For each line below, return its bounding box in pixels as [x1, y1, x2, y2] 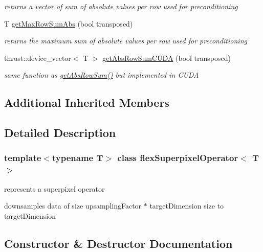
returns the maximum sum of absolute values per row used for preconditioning [4, 35, 247, 46]
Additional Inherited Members [4, 95, 169, 110]
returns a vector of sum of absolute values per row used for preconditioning [4, 1, 238, 11]
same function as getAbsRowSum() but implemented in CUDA [4, 70, 199, 80]
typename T [52, 151, 103, 164]
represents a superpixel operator [4, 183, 105, 194]
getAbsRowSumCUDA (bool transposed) [102, 52, 231, 63]
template [4, 151, 41, 164]
